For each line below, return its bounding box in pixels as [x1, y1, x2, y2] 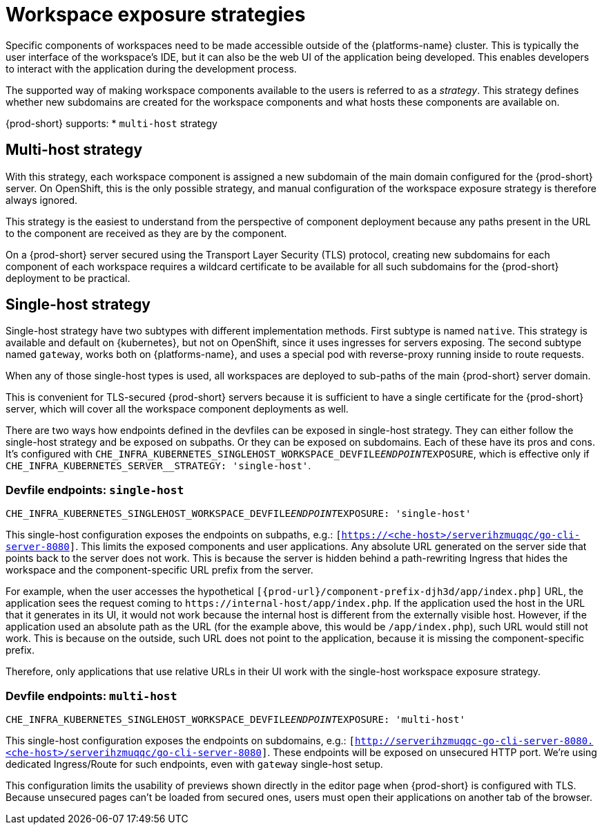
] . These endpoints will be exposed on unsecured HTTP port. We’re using [261, 746, 597, 758]
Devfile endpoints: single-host [6, 482, 184, 497]
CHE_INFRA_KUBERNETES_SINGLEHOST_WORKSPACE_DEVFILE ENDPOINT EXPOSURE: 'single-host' [6, 508, 472, 520]
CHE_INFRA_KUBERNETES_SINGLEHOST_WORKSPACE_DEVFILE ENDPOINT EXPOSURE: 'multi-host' [6, 713, 465, 725]
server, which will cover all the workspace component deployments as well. [6, 403, 349, 415]
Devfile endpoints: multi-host [6, 688, 177, 703]
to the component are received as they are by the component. [6, 227, 287, 239]
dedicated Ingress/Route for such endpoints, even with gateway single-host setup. [6, 757, 383, 770]
